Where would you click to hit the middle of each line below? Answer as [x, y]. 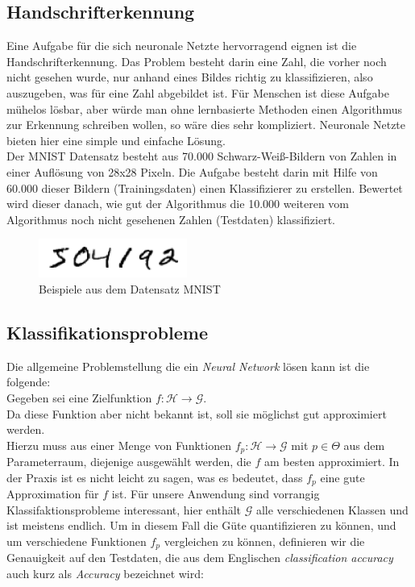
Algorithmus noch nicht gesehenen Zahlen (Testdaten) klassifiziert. [171, 219]
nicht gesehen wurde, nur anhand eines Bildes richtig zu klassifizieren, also [190, 77]
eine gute [342, 477]
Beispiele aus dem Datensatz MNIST [130, 288]
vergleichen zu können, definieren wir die [264, 541]
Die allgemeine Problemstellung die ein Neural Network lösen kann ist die [188, 366]
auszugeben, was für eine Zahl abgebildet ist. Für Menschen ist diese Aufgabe [198, 92]
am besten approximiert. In [332, 462]
